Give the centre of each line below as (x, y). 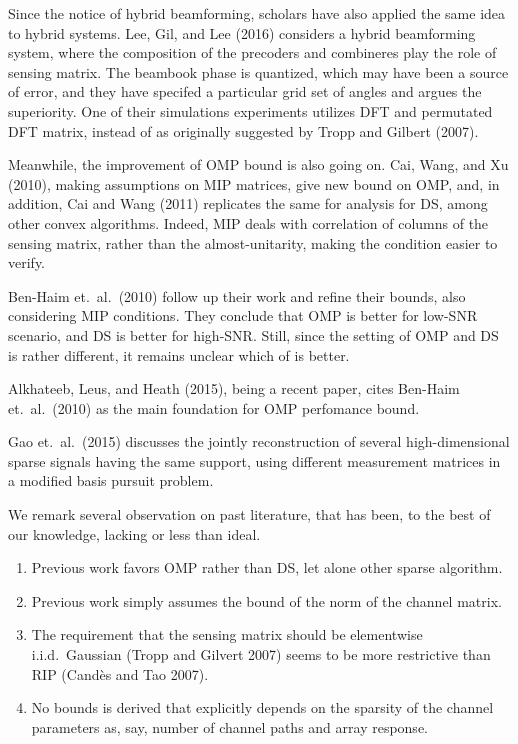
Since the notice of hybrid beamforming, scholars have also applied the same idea (257, 13)
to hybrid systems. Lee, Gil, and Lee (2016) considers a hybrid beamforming (242, 32)
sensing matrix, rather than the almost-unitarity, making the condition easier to (253, 242)
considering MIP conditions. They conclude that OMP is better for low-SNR (243, 315)
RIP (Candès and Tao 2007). (120, 673)
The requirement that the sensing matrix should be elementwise (227, 634)
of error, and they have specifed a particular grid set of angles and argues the (245, 91)
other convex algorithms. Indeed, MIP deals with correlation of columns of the (248, 222)
